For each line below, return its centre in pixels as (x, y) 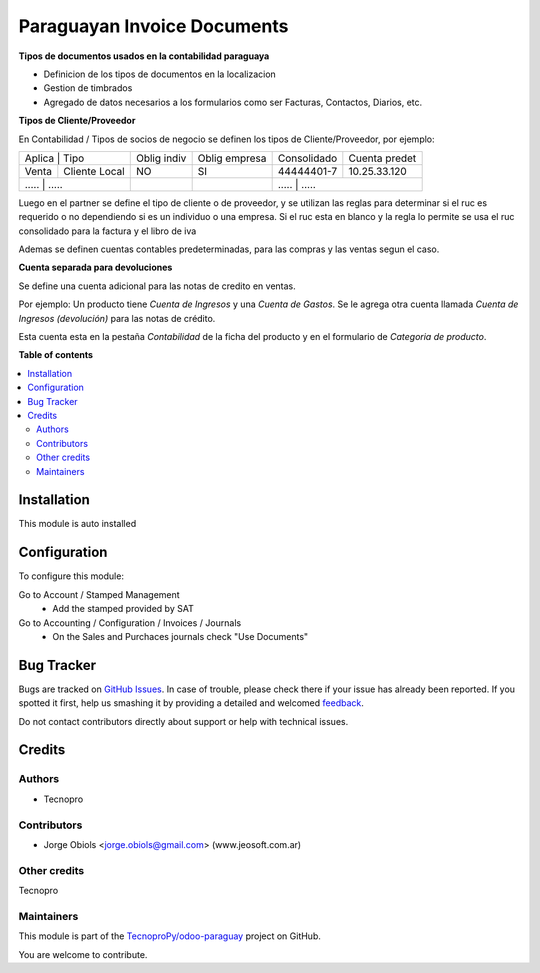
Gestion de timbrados (88, 88)
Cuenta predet (382, 158)
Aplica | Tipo (54, 158)
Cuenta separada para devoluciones (95, 267)
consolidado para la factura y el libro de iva (107, 231)
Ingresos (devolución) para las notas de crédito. (117, 318)
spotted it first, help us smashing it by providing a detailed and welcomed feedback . (191, 703)
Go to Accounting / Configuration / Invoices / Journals (130, 622)
